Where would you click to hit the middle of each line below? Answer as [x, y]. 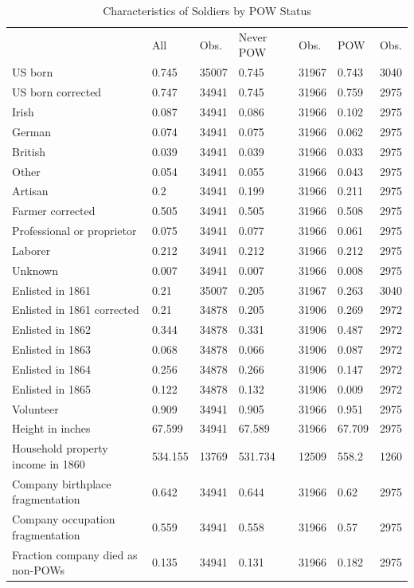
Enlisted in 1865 [52, 388]
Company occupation [64, 519]
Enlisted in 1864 [52, 368]
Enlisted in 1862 [52, 329]
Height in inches [51, 428]
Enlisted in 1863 [52, 349]
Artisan [30, 191]
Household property [60, 448]
